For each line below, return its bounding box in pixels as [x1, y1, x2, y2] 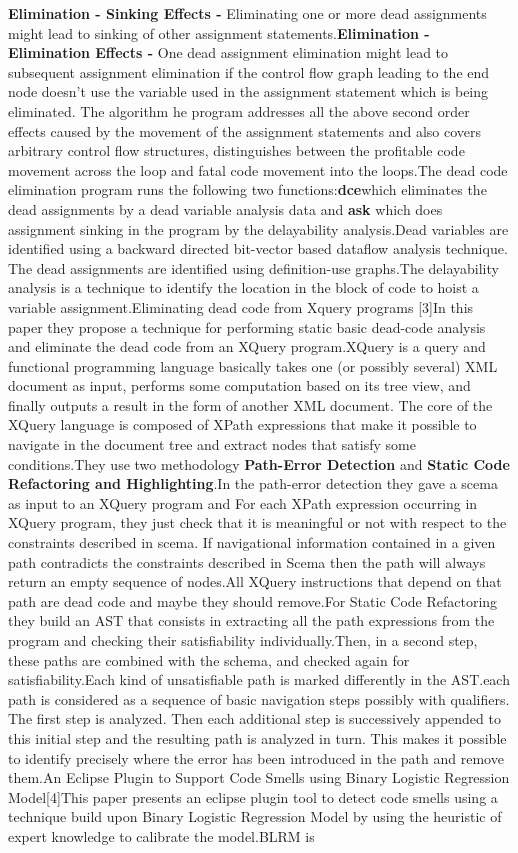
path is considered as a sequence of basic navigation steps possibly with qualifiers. [8, 688, 510, 709]
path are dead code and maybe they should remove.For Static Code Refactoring [8, 590, 498, 611]
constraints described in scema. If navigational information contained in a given [8, 532, 496, 553]
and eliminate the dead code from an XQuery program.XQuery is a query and [8, 336, 486, 357]
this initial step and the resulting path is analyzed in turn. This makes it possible [8, 727, 507, 748]
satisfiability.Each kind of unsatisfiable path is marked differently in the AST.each [8, 669, 510, 690]
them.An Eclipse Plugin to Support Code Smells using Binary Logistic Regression [8, 767, 510, 788]
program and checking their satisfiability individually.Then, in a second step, [8, 630, 478, 650]
